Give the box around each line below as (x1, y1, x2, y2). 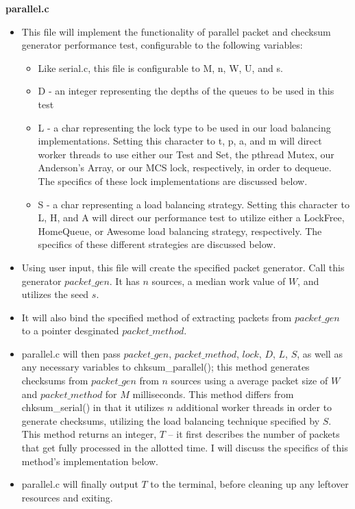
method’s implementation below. (21, 454, 158, 468)
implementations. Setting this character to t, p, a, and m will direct (38, 134, 322, 148)
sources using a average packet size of (171, 373, 328, 388)
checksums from (21, 373, 88, 388)
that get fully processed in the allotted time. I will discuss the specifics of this (21, 440, 348, 455)
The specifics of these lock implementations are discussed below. (38, 173, 308, 188)
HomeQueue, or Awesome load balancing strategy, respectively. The (38, 223, 322, 238)
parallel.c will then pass (21, 346, 121, 360)
